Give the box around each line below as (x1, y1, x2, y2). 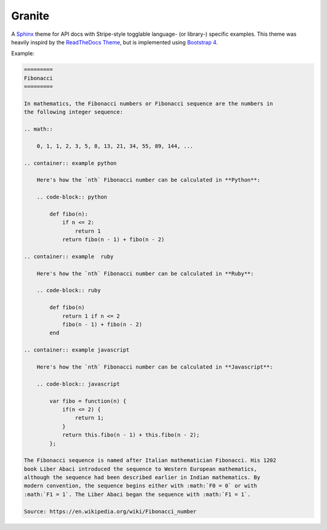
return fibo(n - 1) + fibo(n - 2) (62, 236, 165, 243)
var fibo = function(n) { (49, 398, 127, 404)
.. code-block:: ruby (36, 287, 101, 294)
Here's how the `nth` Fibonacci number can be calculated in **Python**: (36, 177, 260, 183)
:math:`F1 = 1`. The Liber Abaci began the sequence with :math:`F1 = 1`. (24, 491, 251, 498)
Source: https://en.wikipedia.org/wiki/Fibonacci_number (24, 508, 197, 515)
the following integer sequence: (24, 109, 124, 115)
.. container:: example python (24, 160, 117, 166)
